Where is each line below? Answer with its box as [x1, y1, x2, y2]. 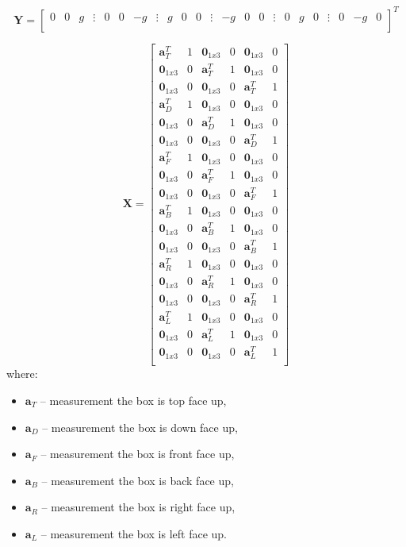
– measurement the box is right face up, [41, 499, 236, 515]
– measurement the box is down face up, [42, 418, 238, 435]
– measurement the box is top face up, [40, 391, 227, 408]
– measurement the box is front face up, [40, 445, 235, 462]
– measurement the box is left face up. [40, 525, 228, 541]
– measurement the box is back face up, [41, 472, 234, 488]
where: [6, 365, 38, 382]
